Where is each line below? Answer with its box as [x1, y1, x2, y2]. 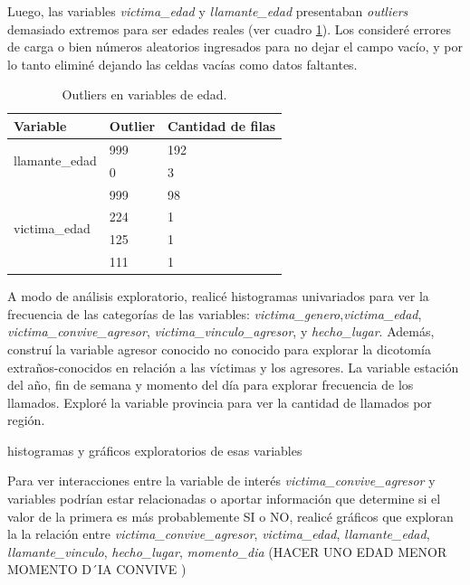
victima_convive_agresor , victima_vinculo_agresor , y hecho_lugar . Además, [7, 322, 435, 341]
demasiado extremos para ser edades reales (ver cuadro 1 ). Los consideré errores [7, 19, 451, 38]
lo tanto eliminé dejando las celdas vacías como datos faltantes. [7, 54, 358, 73]
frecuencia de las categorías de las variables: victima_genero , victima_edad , [7, 304, 422, 323]
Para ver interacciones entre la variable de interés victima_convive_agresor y [7, 471, 436, 490]
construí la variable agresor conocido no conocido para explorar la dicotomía [7, 339, 431, 358]
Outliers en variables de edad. [62, 85, 227, 104]
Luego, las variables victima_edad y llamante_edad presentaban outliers [7, 2, 408, 20]
